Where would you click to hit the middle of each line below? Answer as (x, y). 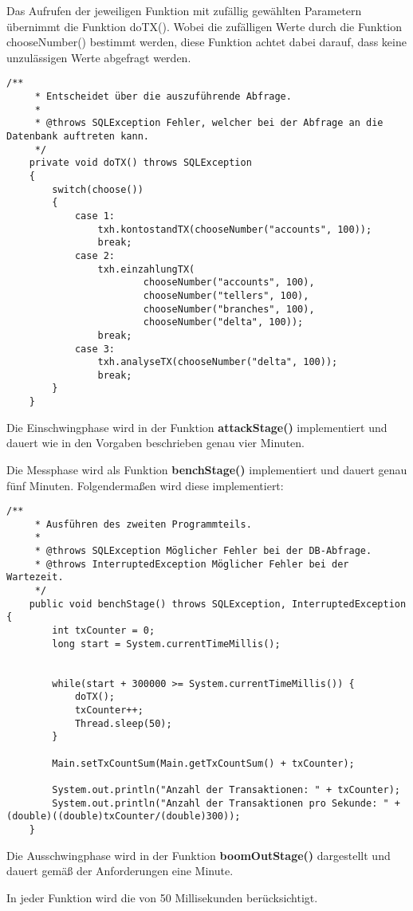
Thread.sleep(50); (123, 723)
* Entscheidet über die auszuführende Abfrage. (163, 97)
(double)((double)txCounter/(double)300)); (124, 817)
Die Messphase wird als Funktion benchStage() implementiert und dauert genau (207, 469)
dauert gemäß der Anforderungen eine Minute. (120, 871)
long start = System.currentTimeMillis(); (166, 644)
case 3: (95, 349)
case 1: (95, 216)
